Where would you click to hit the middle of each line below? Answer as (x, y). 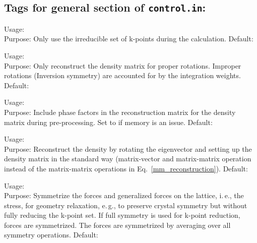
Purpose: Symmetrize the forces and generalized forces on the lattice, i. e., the (124, 195)
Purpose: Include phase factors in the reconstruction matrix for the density (120, 112)
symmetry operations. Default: (51, 235)
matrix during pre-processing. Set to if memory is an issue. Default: (108, 122)
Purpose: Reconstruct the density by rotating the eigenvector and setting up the (128, 148)
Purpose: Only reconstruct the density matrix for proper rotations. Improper (123, 65)
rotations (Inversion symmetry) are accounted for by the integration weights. (122, 75)
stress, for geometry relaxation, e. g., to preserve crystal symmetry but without (126, 205)
